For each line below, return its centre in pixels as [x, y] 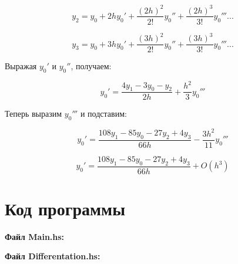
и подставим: [103, 114]
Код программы [65, 208]
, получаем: [91, 66]
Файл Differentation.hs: [53, 256]
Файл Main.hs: [35, 236]
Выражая [21, 66]
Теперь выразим [33, 114]
